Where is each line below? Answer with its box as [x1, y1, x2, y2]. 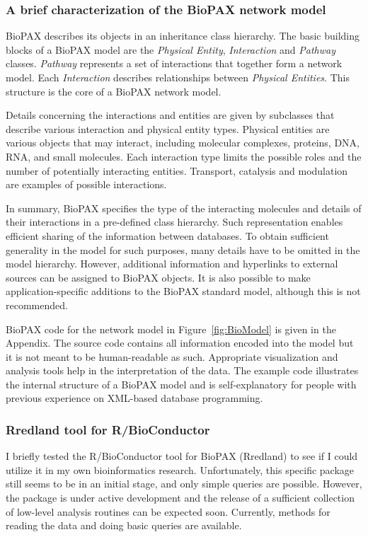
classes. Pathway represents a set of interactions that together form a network [6, 56, 343, 71]
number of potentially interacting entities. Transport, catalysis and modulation [6, 163, 348, 178]
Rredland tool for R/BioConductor [6, 420, 210, 438]
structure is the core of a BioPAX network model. [6, 83, 222, 98]
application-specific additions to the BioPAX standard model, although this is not [6, 284, 361, 299]
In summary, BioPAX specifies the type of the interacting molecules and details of [6, 200, 362, 215]
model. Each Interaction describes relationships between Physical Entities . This [6, 70, 350, 84]
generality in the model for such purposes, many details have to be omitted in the [6, 242, 360, 257]
